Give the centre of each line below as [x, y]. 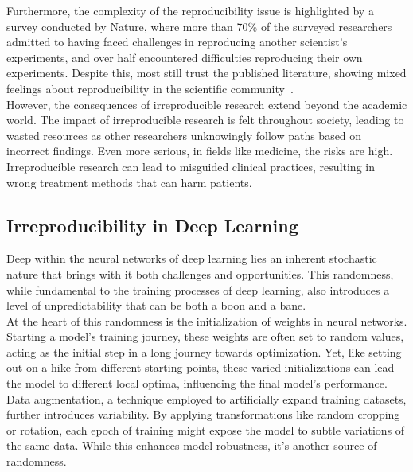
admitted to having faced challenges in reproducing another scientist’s [177, 42]
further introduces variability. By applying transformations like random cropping [203, 414]
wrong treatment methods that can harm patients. [129, 182]
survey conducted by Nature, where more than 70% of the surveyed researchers [199, 26]
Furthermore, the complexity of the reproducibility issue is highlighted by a [190, 10]
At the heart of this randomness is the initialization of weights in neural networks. [207, 320]
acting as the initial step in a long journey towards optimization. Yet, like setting [204, 351]
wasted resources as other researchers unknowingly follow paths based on [184, 135]
